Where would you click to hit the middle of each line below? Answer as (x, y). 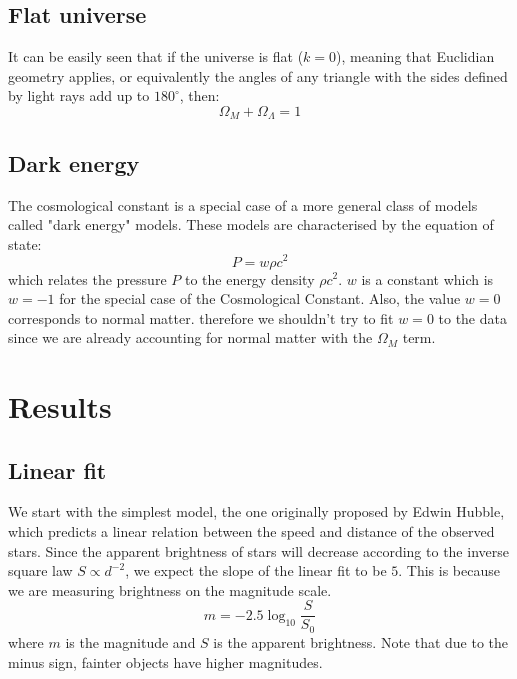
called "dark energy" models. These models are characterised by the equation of (251, 224)
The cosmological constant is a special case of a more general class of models (243, 204)
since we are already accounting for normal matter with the (190, 337)
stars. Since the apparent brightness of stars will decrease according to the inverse (258, 550)
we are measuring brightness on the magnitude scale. (170, 589)
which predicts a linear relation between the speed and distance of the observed (251, 531)
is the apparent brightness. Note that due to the (361, 641)
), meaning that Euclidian (415, 56)
